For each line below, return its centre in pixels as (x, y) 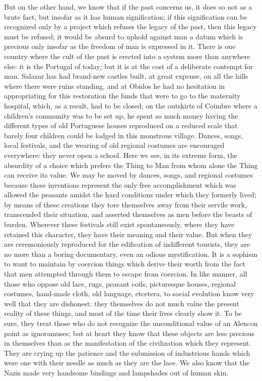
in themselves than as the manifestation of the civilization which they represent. (128, 343)
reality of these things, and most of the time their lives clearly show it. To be (123, 313)
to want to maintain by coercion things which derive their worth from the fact (125, 264)
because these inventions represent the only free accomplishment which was (120, 184)
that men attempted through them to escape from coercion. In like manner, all (126, 274)
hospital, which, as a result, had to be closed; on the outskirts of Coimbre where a (131, 105)
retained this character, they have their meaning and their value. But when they (128, 234)
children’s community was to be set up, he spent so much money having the (121, 115)
